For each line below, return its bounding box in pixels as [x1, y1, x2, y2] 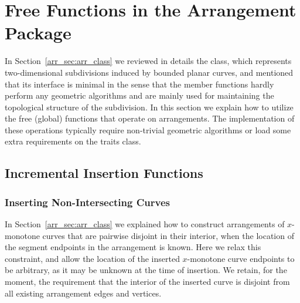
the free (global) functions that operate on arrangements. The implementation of [5, 112, 295, 124]
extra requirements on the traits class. [5, 135, 141, 147]
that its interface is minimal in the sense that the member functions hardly [5, 78, 274, 90]
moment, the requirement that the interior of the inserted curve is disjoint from [5, 275, 290, 288]
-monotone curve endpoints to [187, 252, 295, 264]
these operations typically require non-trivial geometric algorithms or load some [5, 123, 291, 136]
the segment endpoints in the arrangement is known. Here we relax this [5, 241, 261, 253]
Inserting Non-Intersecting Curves [5, 194, 170, 209]
